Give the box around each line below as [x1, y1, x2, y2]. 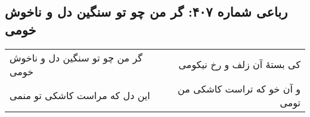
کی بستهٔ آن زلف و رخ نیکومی [178, 57, 300, 72]
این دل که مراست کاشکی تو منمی [10, 88, 150, 103]
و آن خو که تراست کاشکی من [178, 81, 300, 96]
